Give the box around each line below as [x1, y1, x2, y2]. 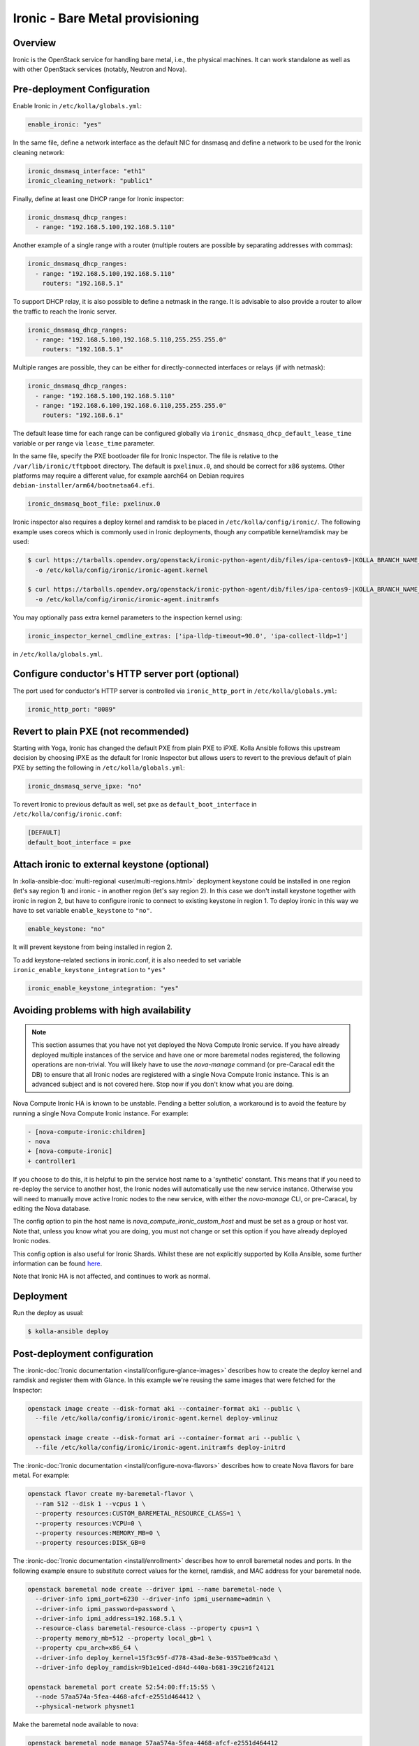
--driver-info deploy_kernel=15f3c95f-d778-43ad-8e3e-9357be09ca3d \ [35, 1654, 279, 1661]
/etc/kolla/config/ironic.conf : [13, 810, 122, 819]
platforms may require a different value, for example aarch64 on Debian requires [13, 471, 244, 480]
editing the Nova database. [13, 1205, 91, 1213]
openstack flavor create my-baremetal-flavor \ [27, 1490, 193, 1498]
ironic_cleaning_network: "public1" [27, 177, 154, 185]
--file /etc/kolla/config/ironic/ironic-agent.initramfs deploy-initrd [35, 1444, 286, 1452]
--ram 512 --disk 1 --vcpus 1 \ [35, 1499, 146, 1508]
